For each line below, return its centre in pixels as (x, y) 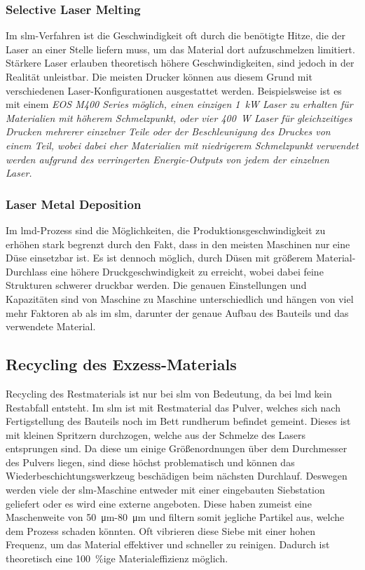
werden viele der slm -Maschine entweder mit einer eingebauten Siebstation (165, 490)
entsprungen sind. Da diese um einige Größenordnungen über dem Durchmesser (177, 448)
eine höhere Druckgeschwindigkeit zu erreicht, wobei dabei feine (187, 271)
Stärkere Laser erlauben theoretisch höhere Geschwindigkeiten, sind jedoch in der (180, 63)
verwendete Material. (51, 326)
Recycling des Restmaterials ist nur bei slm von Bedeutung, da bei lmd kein (169, 393)
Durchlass (27, 271)
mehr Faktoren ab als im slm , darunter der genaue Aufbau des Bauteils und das (177, 312)
